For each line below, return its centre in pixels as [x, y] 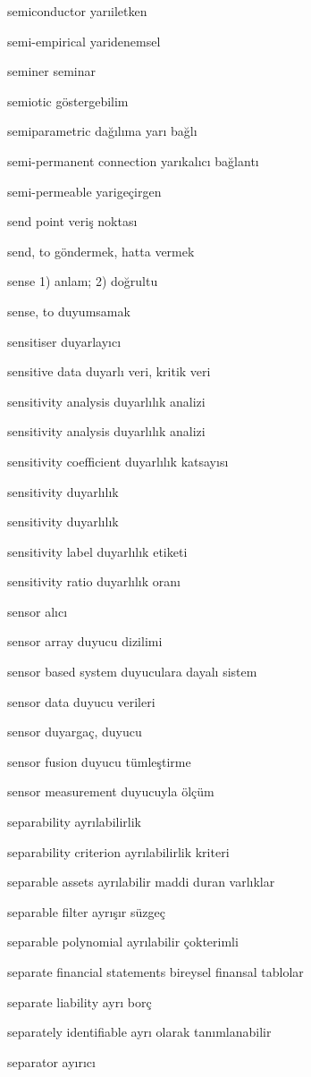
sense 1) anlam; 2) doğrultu [83, 281]
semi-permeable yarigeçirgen [84, 191]
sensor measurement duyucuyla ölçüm [111, 791]
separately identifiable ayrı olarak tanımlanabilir [139, 1032]
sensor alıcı [38, 611]
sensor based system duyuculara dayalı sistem [132, 672]
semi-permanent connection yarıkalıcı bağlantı [133, 160]
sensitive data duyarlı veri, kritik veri [109, 371]
